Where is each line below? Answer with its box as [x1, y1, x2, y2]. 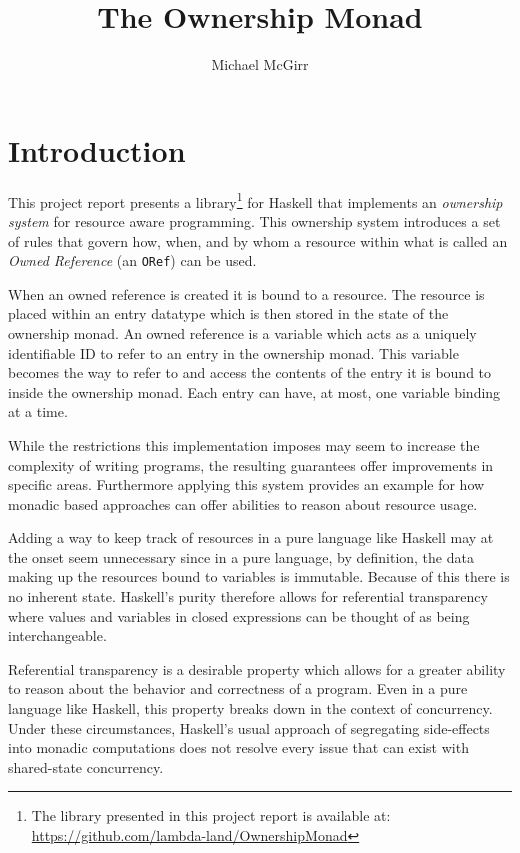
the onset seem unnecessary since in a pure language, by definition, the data [8, 546, 474, 567]
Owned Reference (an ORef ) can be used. [8, 250, 257, 271]
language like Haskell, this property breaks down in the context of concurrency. [8, 698, 493, 719]
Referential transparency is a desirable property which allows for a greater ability [8, 658, 506, 679]
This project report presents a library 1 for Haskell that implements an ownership [8, 188, 503, 212]
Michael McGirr [211, 54, 309, 75]
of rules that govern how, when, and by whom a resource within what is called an [8, 230, 508, 251]
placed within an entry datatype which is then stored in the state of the [8, 303, 449, 324]
